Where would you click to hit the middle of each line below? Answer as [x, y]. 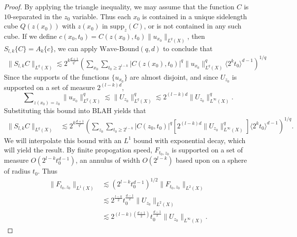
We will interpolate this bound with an [63, 140]
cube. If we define [31, 36]
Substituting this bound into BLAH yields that [75, 110]
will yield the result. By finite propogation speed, [78, 150]
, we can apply [75, 48]
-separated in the [36, 16]
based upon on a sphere [211, 160]
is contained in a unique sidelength [195, 16]
